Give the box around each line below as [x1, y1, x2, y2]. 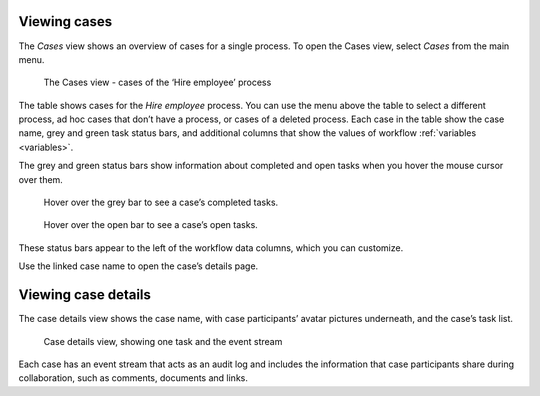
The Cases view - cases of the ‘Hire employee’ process [43, 76, 272, 89]
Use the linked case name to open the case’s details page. [18, 260, 259, 272]
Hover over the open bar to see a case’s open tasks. [43, 219, 259, 231]
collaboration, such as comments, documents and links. [18, 372, 249, 384]
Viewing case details [18, 286, 152, 304]
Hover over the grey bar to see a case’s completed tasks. [43, 196, 279, 209]
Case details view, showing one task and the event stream [43, 335, 283, 347]
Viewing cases [18, 13, 113, 30]
